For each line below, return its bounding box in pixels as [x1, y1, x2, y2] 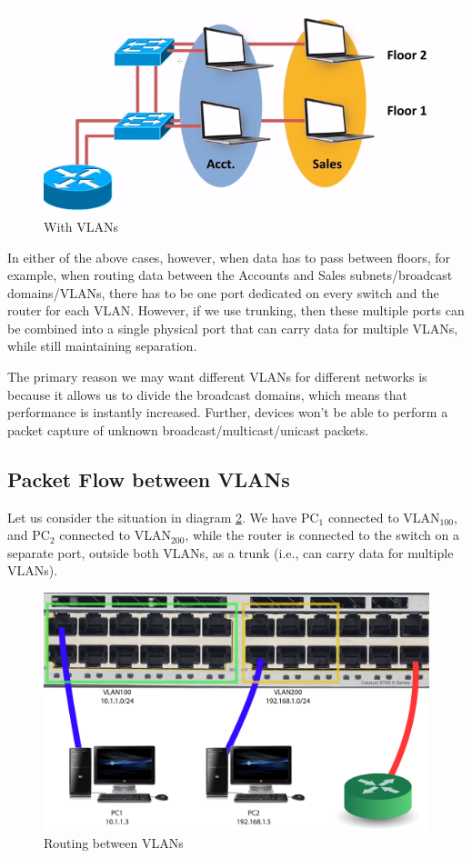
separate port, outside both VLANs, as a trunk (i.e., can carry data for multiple [7, 543, 454, 562]
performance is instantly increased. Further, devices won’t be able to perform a [7, 403, 448, 422]
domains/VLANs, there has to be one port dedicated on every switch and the [7, 283, 439, 302]
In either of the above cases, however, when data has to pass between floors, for [7, 247, 451, 266]
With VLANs [44, 216, 118, 235]
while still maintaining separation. [7, 336, 197, 355]
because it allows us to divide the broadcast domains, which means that [7, 384, 407, 404]
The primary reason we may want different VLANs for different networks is [7, 367, 427, 386]
